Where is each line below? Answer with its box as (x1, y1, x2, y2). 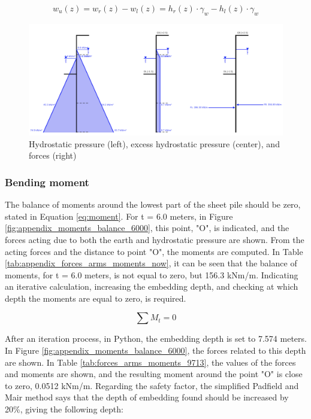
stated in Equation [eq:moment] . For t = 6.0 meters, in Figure (5, 209, 233, 222)
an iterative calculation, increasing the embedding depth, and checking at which (5, 280, 298, 293)
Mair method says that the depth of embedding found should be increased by (5, 391, 289, 403)
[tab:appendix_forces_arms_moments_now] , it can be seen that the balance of (5, 257, 297, 269)
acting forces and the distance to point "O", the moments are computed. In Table (5, 245, 303, 257)
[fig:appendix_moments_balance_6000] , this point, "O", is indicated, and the (5, 221, 289, 234)
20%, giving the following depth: (5, 403, 123, 415)
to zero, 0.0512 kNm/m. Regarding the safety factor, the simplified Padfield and (5, 379, 299, 391)
